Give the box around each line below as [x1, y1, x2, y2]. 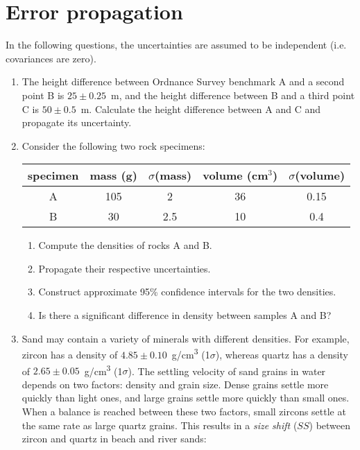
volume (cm [203, 167, 268, 184]
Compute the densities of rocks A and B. [38, 238, 212, 252]
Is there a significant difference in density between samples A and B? [38, 308, 332, 322]
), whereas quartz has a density [215, 347, 348, 361]
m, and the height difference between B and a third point [111, 87, 355, 102]
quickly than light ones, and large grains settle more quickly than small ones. [22, 390, 350, 405]
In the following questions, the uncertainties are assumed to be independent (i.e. [6, 37, 347, 52]
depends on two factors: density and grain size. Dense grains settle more [22, 377, 329, 391]
